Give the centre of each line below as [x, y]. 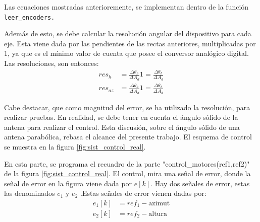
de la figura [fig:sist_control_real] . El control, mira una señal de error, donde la [127, 173]
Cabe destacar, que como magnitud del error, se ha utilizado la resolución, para [127, 107]
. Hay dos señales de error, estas [200, 183]
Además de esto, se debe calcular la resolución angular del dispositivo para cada [128, 33]
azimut [159, 203]
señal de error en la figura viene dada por [68, 183]
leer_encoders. [30, 17]
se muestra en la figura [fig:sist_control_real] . [75, 146]
